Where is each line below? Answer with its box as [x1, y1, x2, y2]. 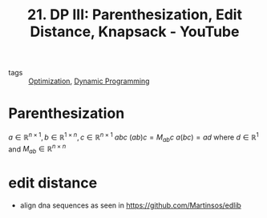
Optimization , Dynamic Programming [28, 76, 150, 86]
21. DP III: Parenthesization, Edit [26, 6, 243, 24]
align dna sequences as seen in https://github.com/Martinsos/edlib [19, 200, 242, 210]
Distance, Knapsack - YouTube [30, 22, 240, 41]
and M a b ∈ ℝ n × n [8, 143, 67, 155]
